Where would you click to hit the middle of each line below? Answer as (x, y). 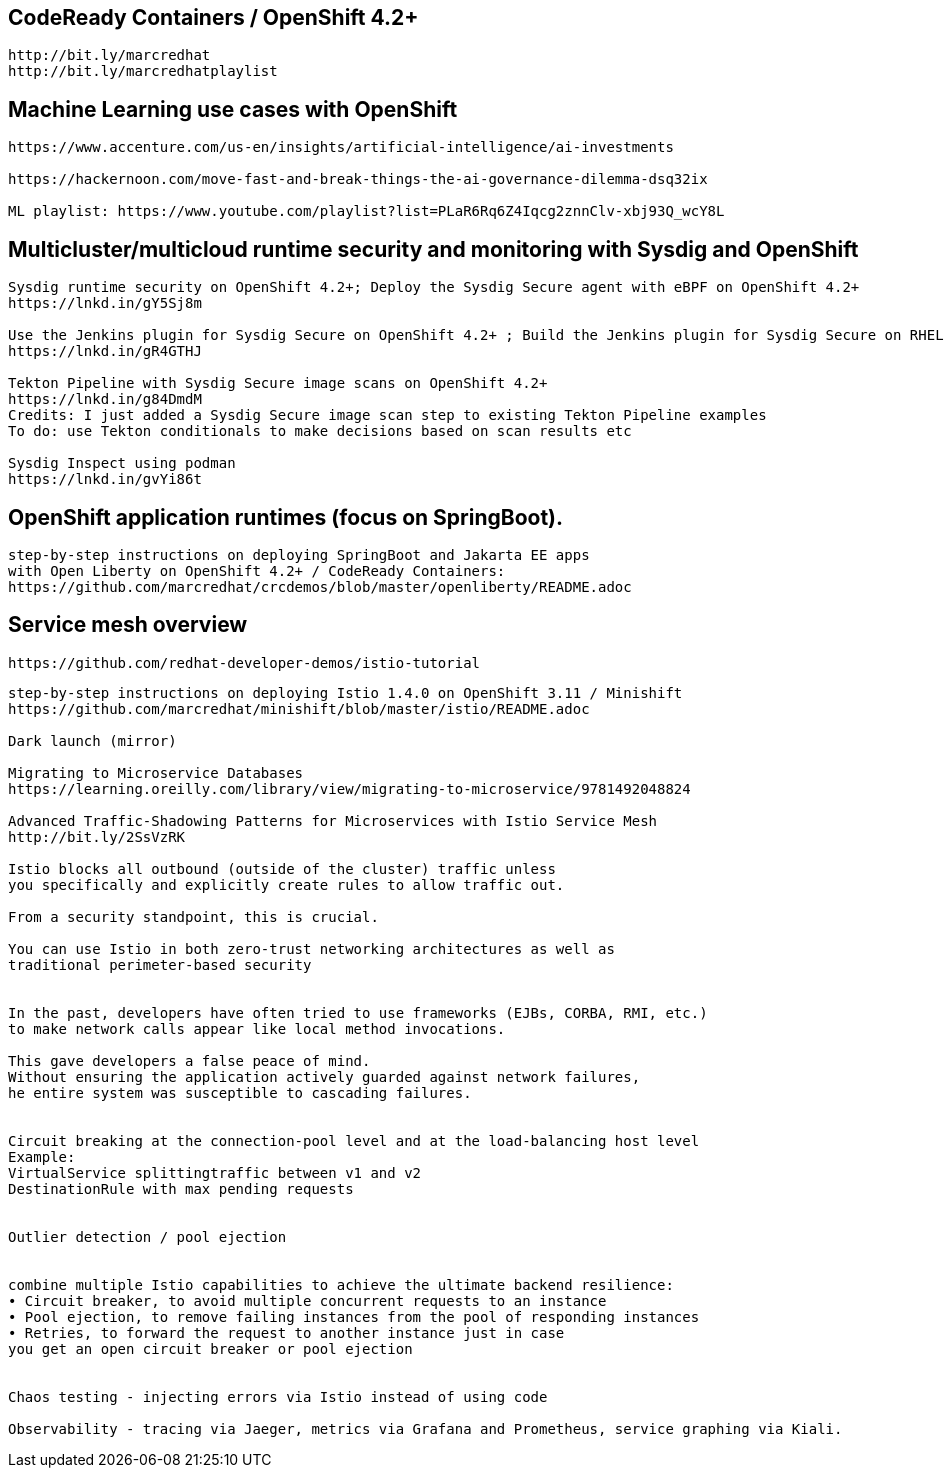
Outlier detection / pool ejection (147, 1236)
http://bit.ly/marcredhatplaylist (143, 71)
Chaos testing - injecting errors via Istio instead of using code (278, 1396)
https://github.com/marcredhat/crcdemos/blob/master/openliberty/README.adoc (320, 586)
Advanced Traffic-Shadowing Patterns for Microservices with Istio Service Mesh (333, 820)
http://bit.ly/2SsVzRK (97, 836)
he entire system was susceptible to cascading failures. (240, 1092)
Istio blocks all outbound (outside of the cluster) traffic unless (282, 868)
